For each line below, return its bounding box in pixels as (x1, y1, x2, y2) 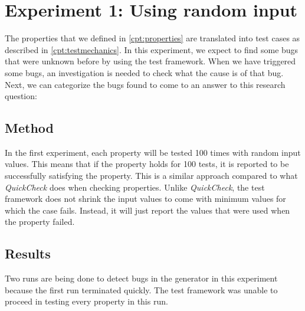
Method (5, 119, 54, 137)
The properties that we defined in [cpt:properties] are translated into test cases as (5, 32, 300, 44)
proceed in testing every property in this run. (5, 295, 168, 307)
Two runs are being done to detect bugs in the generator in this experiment (5, 272, 278, 284)
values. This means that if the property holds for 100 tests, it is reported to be (5, 158, 289, 170)
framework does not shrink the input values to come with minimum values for (5, 192, 286, 205)
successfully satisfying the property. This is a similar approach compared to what (5, 169, 298, 182)
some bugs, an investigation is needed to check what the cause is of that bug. (5, 66, 284, 78)
